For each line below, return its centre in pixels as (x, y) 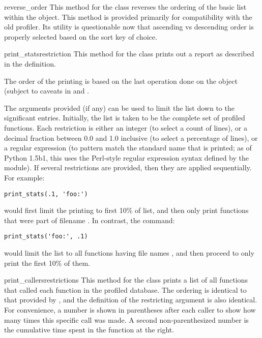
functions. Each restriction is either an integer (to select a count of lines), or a (126, 127)
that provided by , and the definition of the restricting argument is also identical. (131, 300)
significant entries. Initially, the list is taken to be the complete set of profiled (125, 118)
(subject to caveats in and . (47, 91)
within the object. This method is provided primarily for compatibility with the (128, 17)
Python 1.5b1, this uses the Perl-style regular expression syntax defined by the (126, 157)
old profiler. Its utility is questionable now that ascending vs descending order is (129, 27)
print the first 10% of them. (47, 263)
